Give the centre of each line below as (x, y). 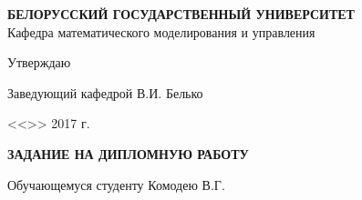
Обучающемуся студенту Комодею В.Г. (116, 184)
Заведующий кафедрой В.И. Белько (105, 92)
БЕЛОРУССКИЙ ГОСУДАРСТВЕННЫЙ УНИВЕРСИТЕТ (181, 14)
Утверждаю (39, 62)
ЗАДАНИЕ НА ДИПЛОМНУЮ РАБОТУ (128, 153)
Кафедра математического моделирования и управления (161, 31)
